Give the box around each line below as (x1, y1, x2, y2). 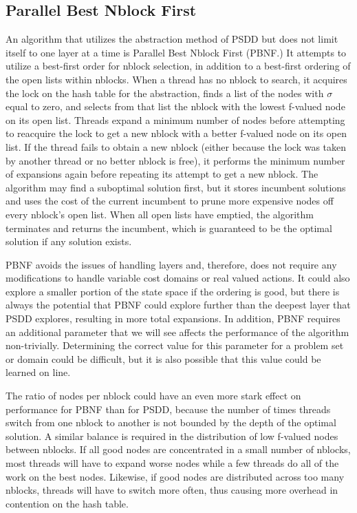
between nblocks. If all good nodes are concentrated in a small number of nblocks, (6, 442, 351, 457)
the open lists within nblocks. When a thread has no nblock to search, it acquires (6, 72, 347, 86)
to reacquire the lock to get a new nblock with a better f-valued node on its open (6, 126, 347, 140)
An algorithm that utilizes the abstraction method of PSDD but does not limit (6, 32, 338, 46)
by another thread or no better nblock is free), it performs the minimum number (6, 153, 345, 167)
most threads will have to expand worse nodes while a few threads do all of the (6, 456, 339, 470)
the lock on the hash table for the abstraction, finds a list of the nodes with (6, 85, 324, 100)
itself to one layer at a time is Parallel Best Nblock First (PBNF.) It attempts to (6, 45, 347, 59)
